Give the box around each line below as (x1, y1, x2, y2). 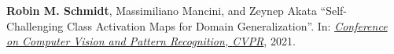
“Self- (320, 2, 347, 18)
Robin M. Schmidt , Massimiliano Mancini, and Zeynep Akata (6, 2, 317, 18)
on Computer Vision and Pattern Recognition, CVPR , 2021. (6, 33, 296, 49)
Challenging (6, 17, 64, 34)
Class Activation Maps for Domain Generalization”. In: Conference (67, 17, 388, 34)
